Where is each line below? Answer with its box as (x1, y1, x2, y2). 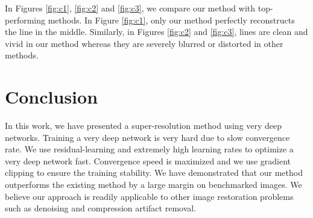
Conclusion (5, 84, 98, 109)
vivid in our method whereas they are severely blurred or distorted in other (5, 37, 283, 49)
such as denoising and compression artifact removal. (5, 202, 197, 214)
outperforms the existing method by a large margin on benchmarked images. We (5, 178, 302, 191)
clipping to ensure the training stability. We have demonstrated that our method (5, 166, 303, 179)
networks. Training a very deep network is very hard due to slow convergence (5, 131, 290, 143)
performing (5, 13, 45, 26)
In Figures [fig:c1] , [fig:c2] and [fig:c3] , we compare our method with (5, 2, 256, 14)
